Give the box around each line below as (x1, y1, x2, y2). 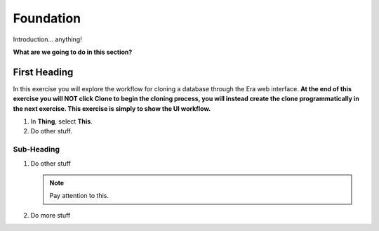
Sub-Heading (13, 145, 60, 154)
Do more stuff (30, 211, 71, 219)
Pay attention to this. (49, 192, 109, 200)
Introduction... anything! (13, 35, 82, 44)
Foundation (13, 11, 81, 26)
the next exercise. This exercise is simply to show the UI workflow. (13, 104, 211, 112)
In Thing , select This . (30, 117, 93, 126)
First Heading (13, 66, 74, 78)
